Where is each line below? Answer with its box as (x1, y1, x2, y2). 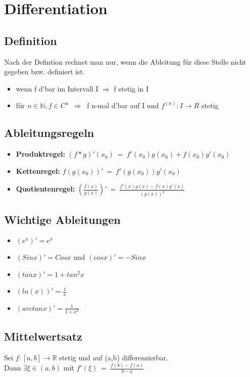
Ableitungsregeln (4, 125, 94, 140)
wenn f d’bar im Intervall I (16, 83, 98, 93)
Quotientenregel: (16, 183, 75, 194)
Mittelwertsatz (4, 328, 82, 344)
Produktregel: (16, 149, 65, 159)
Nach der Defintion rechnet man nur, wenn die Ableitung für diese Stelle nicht (4, 56, 246, 67)
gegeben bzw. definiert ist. (4, 66, 85, 77)
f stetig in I (114, 83, 149, 93)
